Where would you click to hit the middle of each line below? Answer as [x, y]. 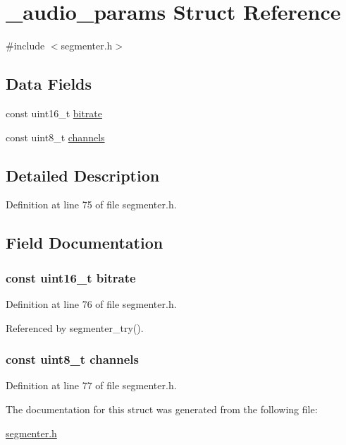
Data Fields [49, 84]
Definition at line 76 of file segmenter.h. [91, 303]
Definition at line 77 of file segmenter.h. [91, 385]
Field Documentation [85, 243]
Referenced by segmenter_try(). [75, 327]
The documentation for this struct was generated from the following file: [162, 409]
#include [25, 46]
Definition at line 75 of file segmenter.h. [91, 204]
